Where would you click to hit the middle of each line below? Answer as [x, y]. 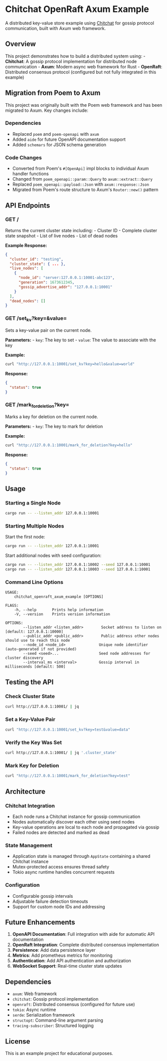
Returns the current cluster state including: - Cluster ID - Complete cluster [81, 230]
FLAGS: [12, 606]
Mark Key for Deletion [32, 766]
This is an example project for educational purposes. [59, 1054]
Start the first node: [25, 537]
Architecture [25, 791]
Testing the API [29, 682]
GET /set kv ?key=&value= [36, 319]
